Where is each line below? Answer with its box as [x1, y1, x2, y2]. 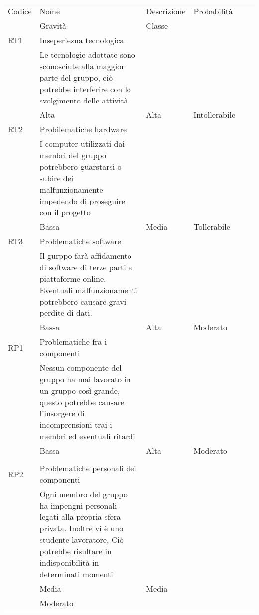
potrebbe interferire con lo [39, 83, 131, 95]
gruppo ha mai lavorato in [39, 373, 131, 385]
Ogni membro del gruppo [39, 488, 128, 500]
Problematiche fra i [39, 336, 107, 347]
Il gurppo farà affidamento [39, 250, 131, 261]
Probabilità [193, 5, 233, 17]
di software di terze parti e [39, 261, 132, 273]
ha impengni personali [39, 500, 117, 511]
